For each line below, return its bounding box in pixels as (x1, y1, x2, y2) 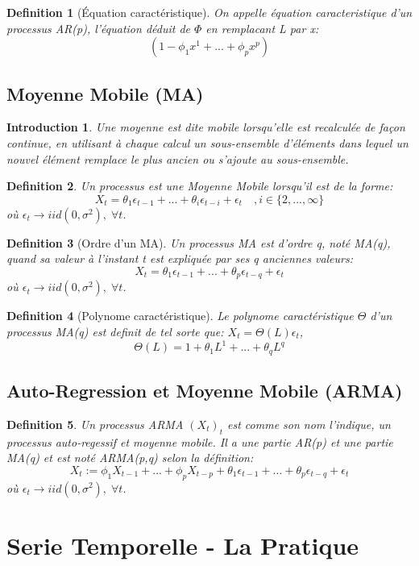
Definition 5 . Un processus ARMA (6, 415, 184, 432)
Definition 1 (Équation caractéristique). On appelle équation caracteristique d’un (6, 4, 413, 20)
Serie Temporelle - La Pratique (6, 528, 359, 561)
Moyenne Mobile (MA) (6, 81, 204, 106)
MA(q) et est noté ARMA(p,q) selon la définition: (6, 449, 254, 466)
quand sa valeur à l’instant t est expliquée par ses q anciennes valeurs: (6, 250, 354, 267)
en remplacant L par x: (205, 19, 319, 36)
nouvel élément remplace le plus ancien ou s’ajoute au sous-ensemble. (6, 150, 349, 167)
